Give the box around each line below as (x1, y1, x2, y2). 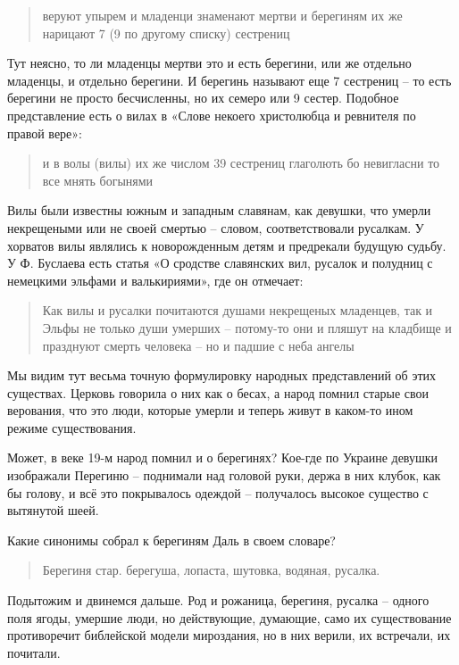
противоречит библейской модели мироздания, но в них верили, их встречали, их (7, 626, 451, 644)
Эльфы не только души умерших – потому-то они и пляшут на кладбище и (42, 318, 452, 337)
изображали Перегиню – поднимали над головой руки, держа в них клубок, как (7, 466, 441, 485)
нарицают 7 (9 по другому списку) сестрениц (42, 23, 290, 42)
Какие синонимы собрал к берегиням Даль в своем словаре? (7, 530, 336, 549)
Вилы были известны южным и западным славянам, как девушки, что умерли (7, 201, 431, 220)
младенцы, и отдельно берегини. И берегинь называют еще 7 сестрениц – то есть (7, 71, 452, 89)
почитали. (7, 643, 61, 661)
